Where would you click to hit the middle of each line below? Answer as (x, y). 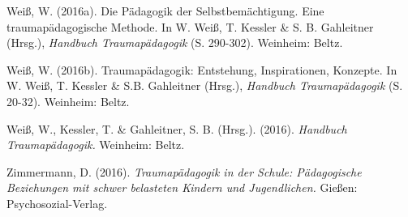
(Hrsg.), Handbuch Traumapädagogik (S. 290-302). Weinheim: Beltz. (175, 43)
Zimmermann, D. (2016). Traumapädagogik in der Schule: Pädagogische (184, 171)
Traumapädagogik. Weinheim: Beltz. (96, 145)
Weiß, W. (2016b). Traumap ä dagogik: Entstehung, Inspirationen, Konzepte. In (202, 69)
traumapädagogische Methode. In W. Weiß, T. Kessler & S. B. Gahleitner (190, 26)
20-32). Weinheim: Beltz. (68, 101)
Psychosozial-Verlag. (57, 203)
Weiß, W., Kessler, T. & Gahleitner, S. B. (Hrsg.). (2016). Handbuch (177, 128)
